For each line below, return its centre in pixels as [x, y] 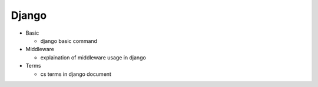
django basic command [69, 41]
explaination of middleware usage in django [93, 57]
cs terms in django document [76, 74]
